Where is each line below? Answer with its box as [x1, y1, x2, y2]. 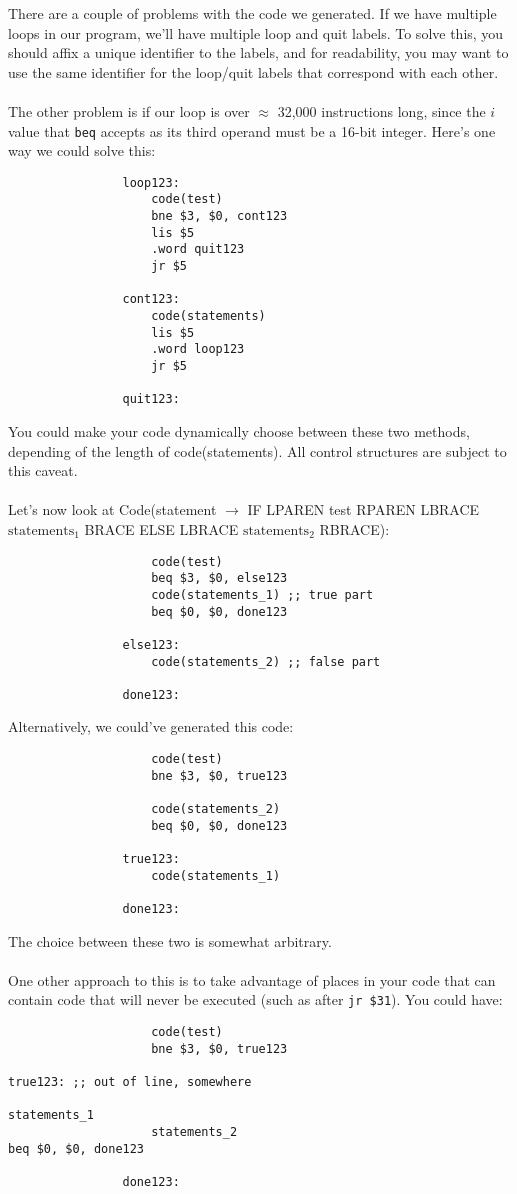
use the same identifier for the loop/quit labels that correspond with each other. [8, 61, 499, 82]
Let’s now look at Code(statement [8, 499, 217, 520]
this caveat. [8, 460, 78, 481]
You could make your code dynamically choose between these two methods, [8, 421, 470, 441]
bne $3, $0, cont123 [151, 209, 288, 224]
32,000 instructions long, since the [277, 100, 486, 121]
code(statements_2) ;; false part [151, 654, 381, 669]
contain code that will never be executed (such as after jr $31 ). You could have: [8, 989, 503, 1010]
